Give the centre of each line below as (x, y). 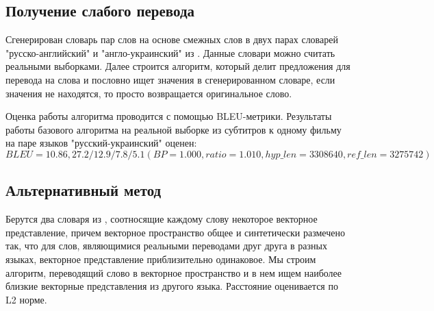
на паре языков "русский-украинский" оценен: (101, 143)
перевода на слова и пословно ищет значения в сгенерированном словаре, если (170, 79)
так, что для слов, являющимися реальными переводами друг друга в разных (166, 246)
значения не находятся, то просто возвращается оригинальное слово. (149, 93)
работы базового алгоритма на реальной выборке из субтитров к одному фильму (174, 129)
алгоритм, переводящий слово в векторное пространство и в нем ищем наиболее (174, 272)
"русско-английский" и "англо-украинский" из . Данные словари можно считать (170, 52)
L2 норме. (26, 299)
